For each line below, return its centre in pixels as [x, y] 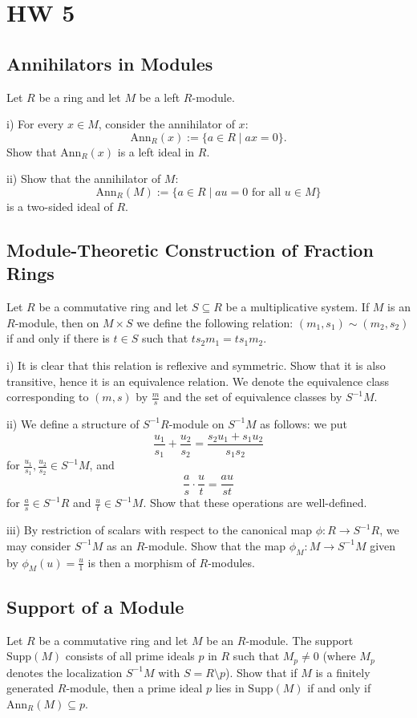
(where [339, 656]
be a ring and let [80, 97]
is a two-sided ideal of [60, 206]
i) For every [35, 124]
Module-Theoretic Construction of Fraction [190, 249]
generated [30, 688]
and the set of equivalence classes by [253, 397]
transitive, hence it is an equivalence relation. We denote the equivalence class [198, 381]
